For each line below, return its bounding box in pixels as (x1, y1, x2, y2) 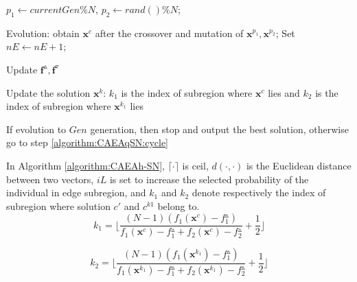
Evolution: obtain (6, 25, 80, 40)
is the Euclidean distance (246, 158, 352, 172)
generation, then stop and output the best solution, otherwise (90, 121, 349, 136)
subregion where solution (6, 198, 111, 213)
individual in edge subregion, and (6, 185, 146, 200)
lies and (268, 85, 300, 99)
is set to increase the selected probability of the (109, 172, 309, 186)
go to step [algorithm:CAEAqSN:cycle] (6, 135, 168, 150)
